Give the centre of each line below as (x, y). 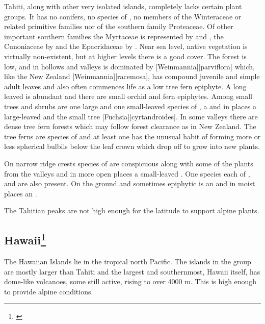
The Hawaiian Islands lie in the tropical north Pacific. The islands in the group (128, 261)
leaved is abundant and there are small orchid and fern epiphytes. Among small (128, 96)
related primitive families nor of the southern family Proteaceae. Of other (119, 26)
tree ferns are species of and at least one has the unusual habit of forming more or (132, 136)
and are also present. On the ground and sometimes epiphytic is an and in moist (130, 183)
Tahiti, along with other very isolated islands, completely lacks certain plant (123, 6)
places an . (21, 193)
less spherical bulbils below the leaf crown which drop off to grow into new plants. (132, 146)
